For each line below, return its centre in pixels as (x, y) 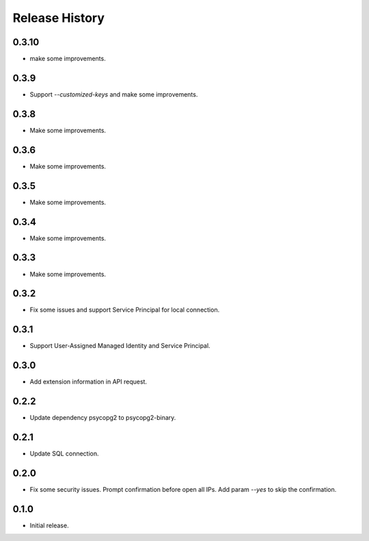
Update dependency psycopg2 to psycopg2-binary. (103, 418)
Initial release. (49, 525)
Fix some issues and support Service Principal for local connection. (125, 310)
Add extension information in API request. (88, 382)
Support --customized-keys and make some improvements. (114, 94)
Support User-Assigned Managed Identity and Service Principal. (120, 346)
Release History (59, 18)
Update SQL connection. (64, 454)
